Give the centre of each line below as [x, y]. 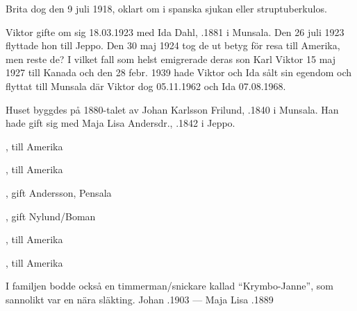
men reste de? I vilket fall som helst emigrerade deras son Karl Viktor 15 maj [171, 59]
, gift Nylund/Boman [51, 216]
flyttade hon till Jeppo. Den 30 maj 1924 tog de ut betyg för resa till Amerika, [173, 45]
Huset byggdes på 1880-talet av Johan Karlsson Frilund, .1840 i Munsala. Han [172, 109]
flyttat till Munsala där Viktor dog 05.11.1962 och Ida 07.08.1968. [146, 86]
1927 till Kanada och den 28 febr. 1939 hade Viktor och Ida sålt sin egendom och [179, 72]
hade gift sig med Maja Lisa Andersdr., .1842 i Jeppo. [121, 123]
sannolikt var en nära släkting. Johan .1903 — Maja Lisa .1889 [140, 299]
